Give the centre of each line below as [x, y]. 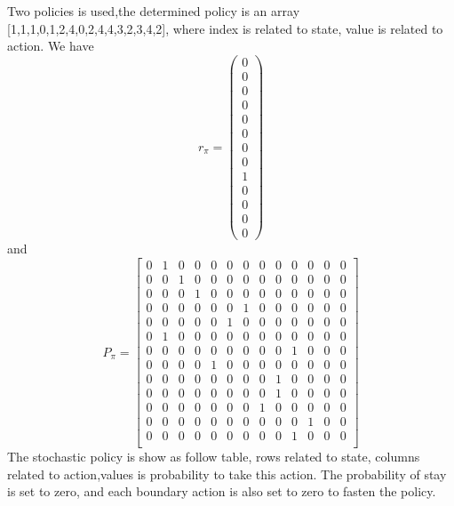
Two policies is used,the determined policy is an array [154, 11]
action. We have [51, 46]
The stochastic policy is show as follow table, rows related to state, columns [214, 457]
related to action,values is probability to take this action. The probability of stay [227, 474]
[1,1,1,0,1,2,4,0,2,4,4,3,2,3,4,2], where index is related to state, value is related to [225, 28]
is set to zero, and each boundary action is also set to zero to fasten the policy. [222, 491]
